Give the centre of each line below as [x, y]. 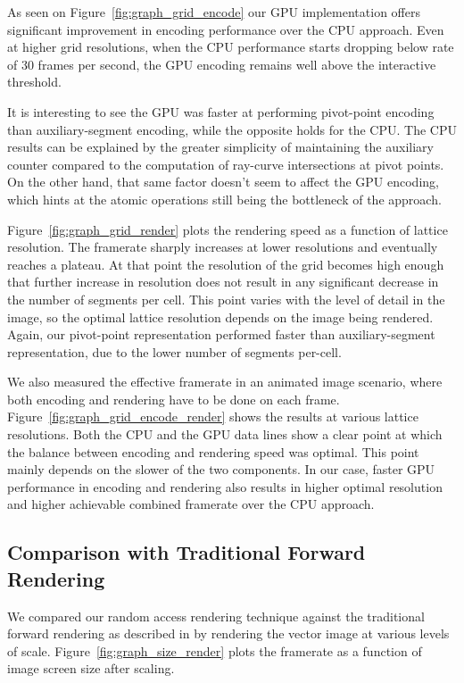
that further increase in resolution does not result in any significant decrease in [223, 282]
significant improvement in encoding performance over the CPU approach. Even [226, 29]
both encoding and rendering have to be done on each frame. [174, 399]
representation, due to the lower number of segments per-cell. [174, 351]
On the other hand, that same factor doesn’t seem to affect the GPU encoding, [223, 182]
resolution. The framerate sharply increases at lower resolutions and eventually [223, 247]
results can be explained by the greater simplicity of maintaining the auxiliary [220, 147]
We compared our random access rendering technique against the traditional [216, 616]
